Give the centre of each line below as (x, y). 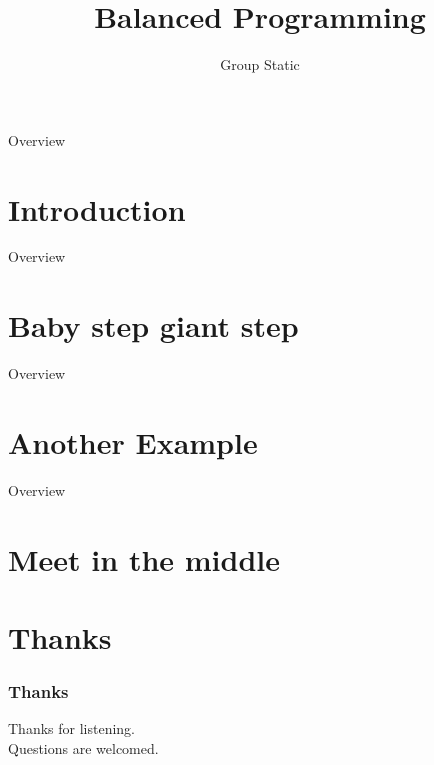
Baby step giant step (153, 325)
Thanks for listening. (71, 728)
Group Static (260, 64)
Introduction (97, 208)
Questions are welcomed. (83, 748)
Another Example (133, 441)
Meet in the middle (144, 558)
